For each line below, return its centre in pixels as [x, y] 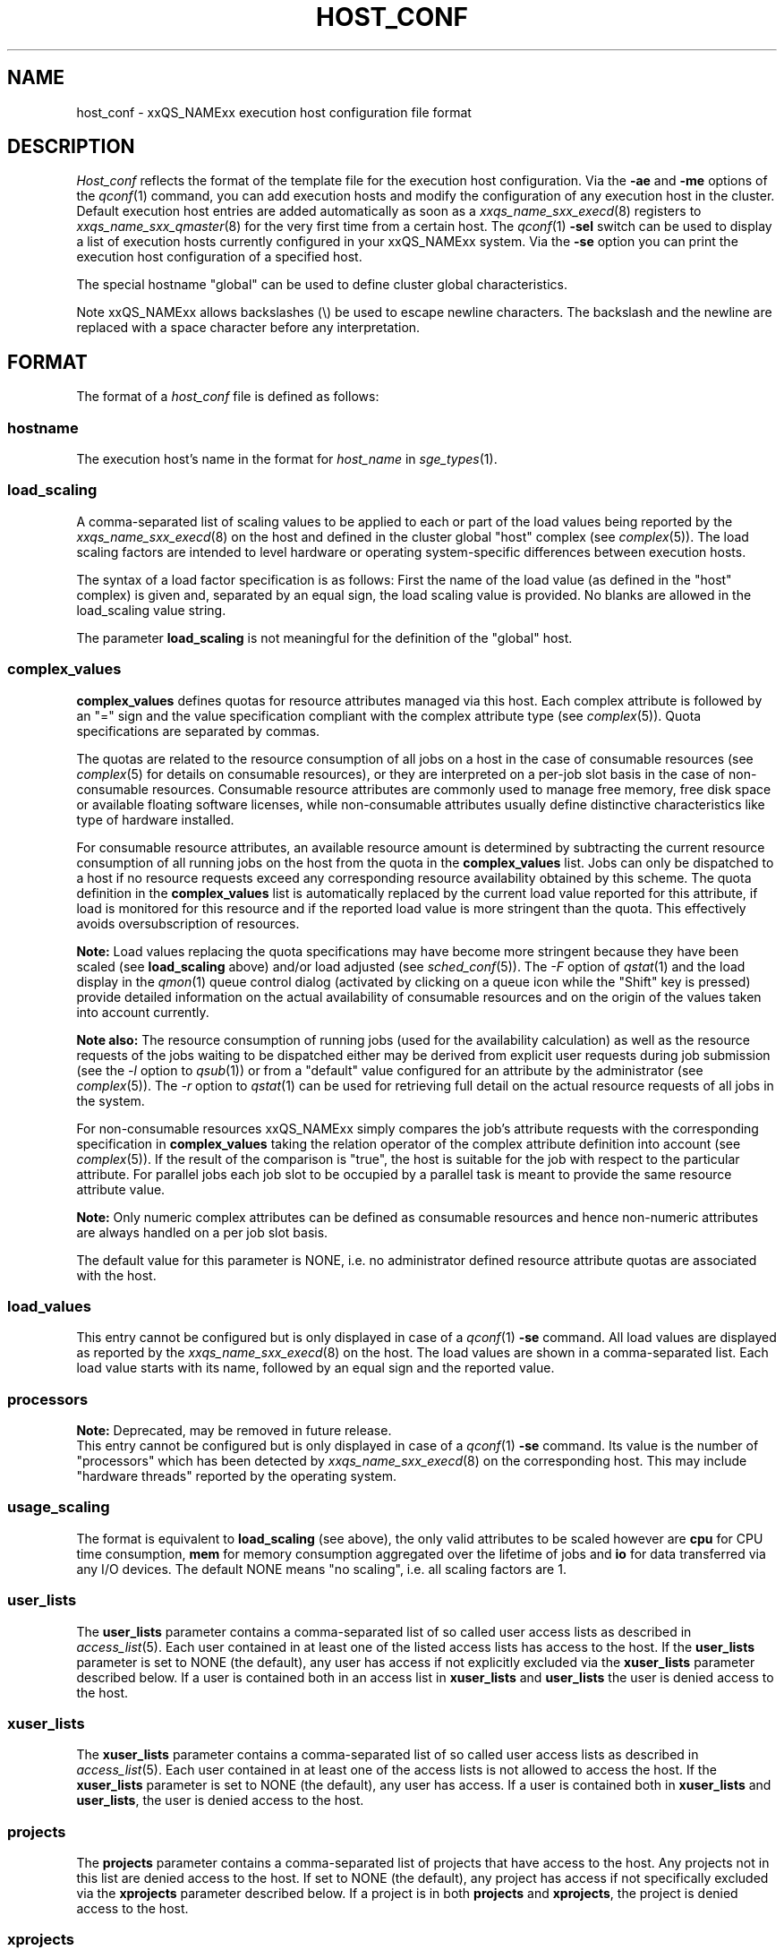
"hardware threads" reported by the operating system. [237, 1476]
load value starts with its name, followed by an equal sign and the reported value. [315, 1368]
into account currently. [143, 1012]
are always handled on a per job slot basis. [202, 1232]
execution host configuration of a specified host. [219, 257]
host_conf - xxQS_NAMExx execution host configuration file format [274, 112]
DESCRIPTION [71, 147]
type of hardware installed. [155, 819]
